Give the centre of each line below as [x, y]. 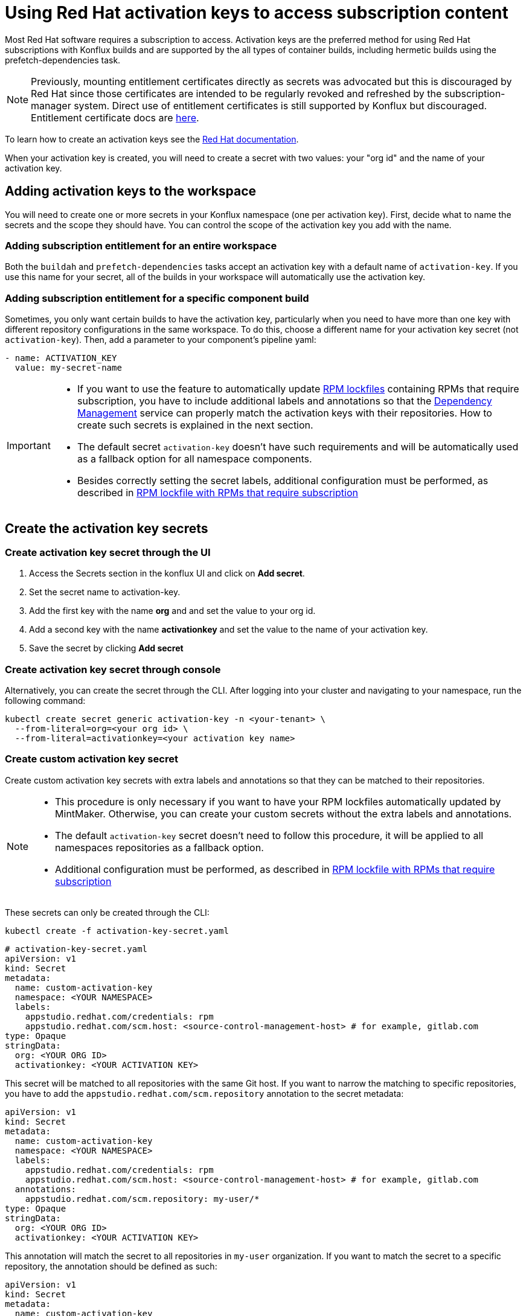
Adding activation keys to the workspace [131, 191]
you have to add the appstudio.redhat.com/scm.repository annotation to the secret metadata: [204, 1093]
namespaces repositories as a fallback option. [159, 847]
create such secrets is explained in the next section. [195, 425]
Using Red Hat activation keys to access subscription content [257, 13]
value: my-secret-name [68, 368]
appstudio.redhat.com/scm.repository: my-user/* [142, 1199]
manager [51, 105]
